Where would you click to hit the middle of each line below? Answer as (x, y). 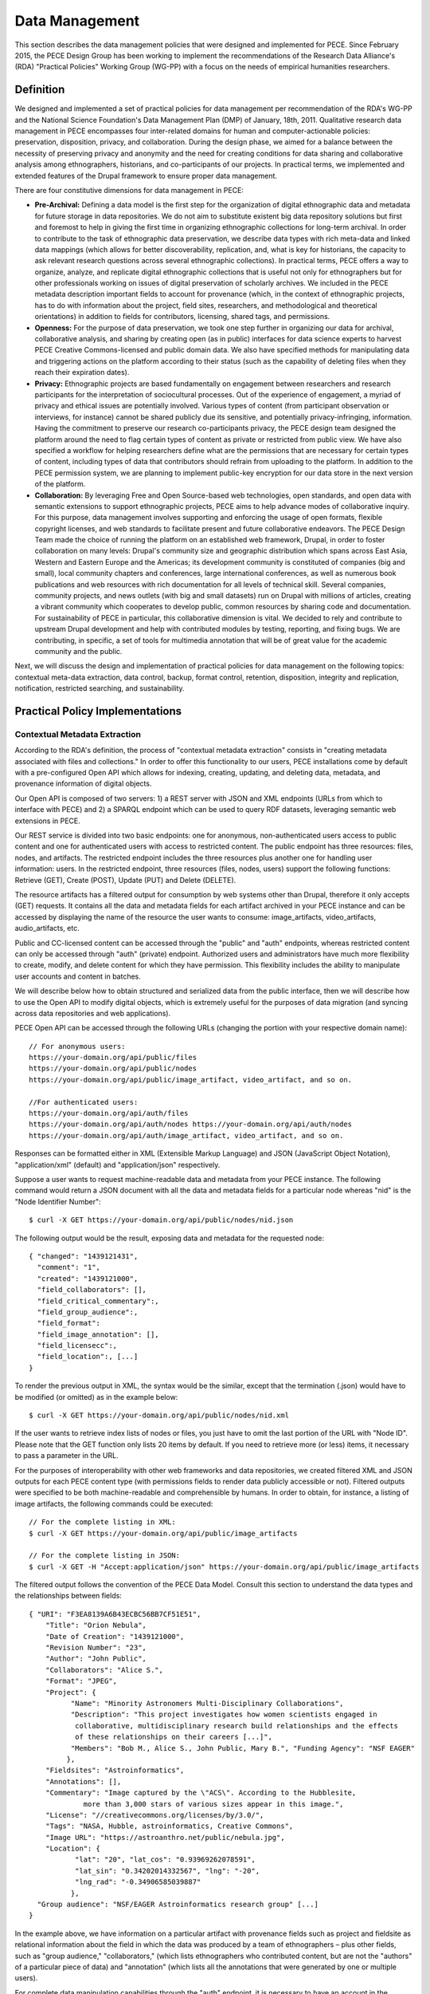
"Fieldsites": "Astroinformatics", (115, 1770)
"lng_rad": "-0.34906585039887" (138, 1882)
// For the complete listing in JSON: (105, 1556)
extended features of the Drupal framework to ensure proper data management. (146, 175)
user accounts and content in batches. (78, 976)
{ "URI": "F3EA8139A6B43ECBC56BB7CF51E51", (115, 1614)
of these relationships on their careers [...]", (173, 1737)
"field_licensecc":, (77, 1346)
